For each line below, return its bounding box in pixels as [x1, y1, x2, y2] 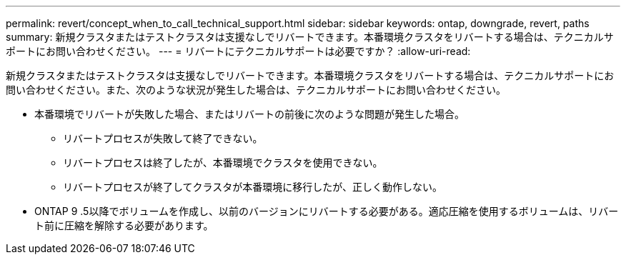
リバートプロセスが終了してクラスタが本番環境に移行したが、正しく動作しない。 [63, 181, 443, 193]
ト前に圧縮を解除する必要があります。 [34, 219, 214, 231]
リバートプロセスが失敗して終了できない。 [63, 132, 263, 144]
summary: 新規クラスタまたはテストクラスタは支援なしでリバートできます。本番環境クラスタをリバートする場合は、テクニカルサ [6, 31, 614, 43]
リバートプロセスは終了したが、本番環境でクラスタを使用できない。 [63, 156, 383, 169]
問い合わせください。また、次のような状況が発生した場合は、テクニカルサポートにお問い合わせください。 [6, 84, 506, 96]
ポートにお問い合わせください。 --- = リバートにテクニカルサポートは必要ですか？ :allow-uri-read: [6, 45, 471, 57]
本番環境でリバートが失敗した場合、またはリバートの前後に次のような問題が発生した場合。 [34, 108, 464, 120]
